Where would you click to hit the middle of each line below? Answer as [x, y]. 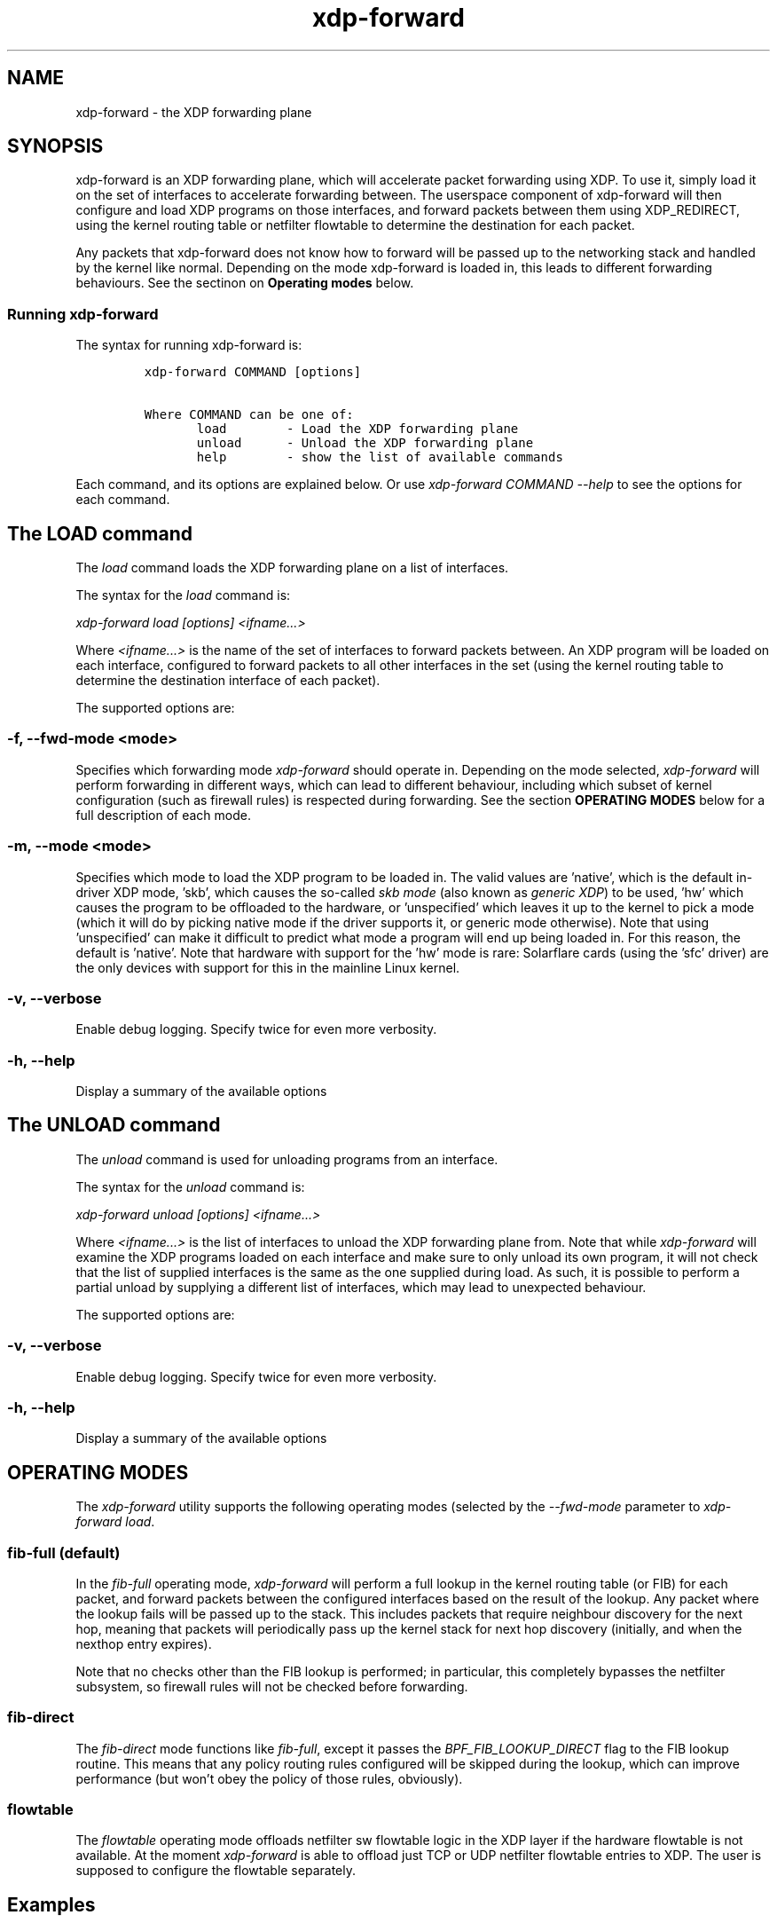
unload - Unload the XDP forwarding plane [365, 443]
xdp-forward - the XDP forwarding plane [194, 112]
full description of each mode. [163, 815]
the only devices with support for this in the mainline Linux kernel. [268, 967]
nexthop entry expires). [144, 1643]
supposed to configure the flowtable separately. [216, 1871]
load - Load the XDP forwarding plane [357, 429]
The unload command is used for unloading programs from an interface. [287, 1159]
